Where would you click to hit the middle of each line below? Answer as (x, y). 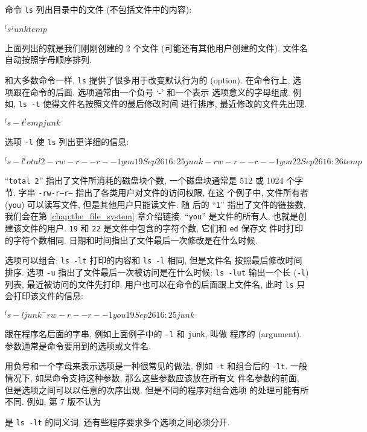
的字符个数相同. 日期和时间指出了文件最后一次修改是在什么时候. (131, 240)
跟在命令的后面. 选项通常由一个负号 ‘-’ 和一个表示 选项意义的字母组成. (152, 92)
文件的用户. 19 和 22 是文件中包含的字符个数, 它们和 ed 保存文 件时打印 (162, 228)
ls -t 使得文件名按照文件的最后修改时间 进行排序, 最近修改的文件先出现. (163, 104)
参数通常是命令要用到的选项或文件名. (78, 345)
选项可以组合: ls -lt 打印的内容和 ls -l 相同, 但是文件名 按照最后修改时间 (154, 260)
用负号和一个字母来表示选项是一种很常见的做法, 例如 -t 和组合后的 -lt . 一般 (156, 366)
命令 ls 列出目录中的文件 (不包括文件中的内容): (98, 9)
